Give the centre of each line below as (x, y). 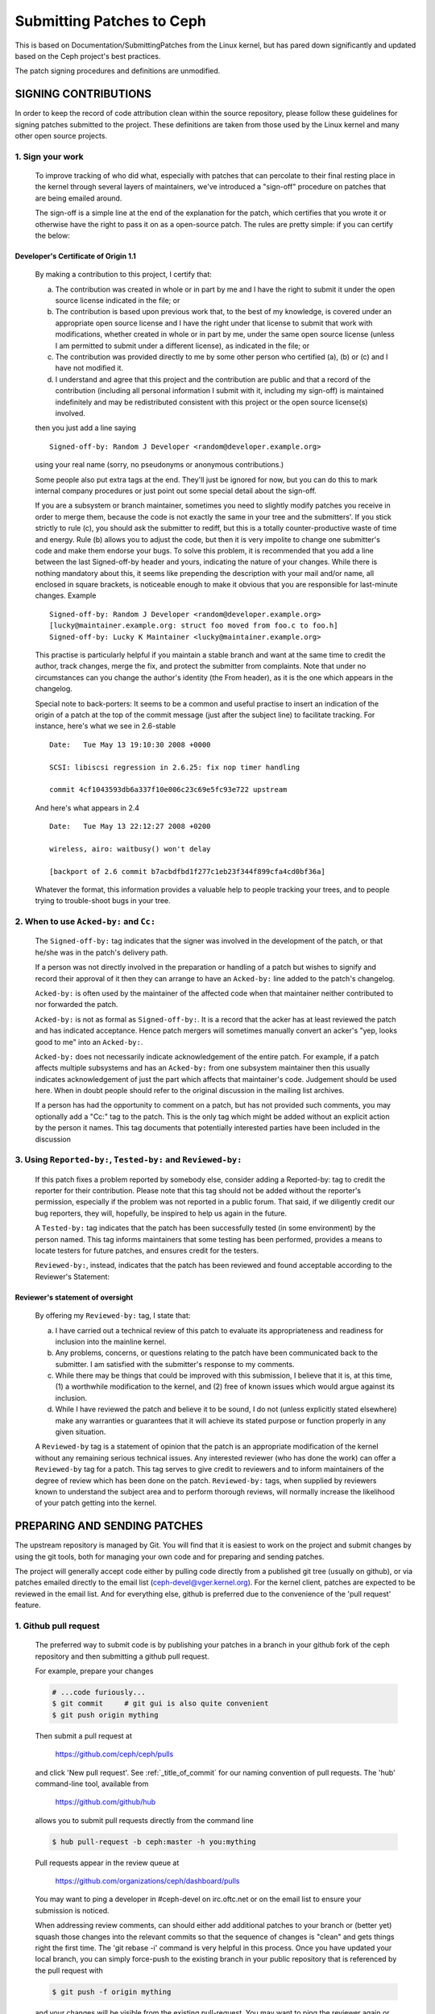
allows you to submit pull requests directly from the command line (144, 1820)
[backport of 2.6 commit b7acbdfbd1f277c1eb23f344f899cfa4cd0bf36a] (187, 871)
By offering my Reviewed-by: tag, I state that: (113, 1316)
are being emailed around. (79, 198)
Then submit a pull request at (84, 1735)
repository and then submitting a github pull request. (122, 1656)
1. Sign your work (49, 156)
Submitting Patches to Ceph (111, 21)
